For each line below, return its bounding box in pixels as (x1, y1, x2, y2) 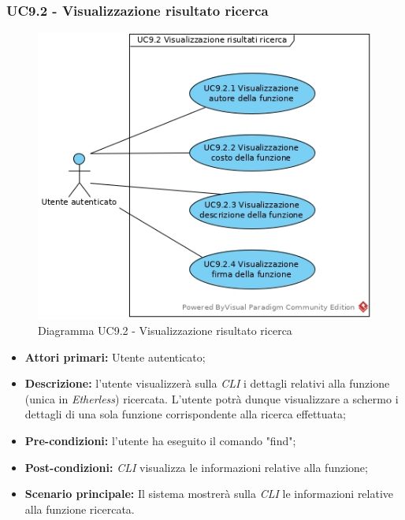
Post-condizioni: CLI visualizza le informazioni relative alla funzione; (24, 459, 368, 475)
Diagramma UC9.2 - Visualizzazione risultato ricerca (38, 322, 292, 339)
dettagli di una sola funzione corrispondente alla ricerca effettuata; (24, 406, 346, 422)
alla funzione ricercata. (24, 500, 135, 517)
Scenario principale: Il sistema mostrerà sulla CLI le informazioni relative (24, 485, 394, 502)
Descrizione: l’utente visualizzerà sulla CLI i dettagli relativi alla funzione (24, 375, 390, 392)
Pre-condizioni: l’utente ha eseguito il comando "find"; (24, 432, 296, 448)
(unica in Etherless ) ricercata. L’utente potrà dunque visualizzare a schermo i (24, 390, 399, 407)
